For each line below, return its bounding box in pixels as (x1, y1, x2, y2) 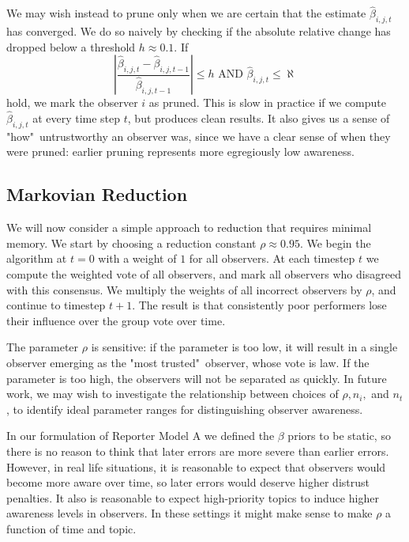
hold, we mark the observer (6, 94, 138, 111)
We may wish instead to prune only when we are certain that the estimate (6, 5, 366, 21)
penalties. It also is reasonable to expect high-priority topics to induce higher (6, 489, 379, 506)
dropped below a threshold (6, 38, 136, 55)
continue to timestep (6, 297, 106, 313)
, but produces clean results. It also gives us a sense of (127, 110, 390, 127)
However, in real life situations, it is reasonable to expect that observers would (6, 458, 386, 475)
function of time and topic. (6, 520, 137, 536)
